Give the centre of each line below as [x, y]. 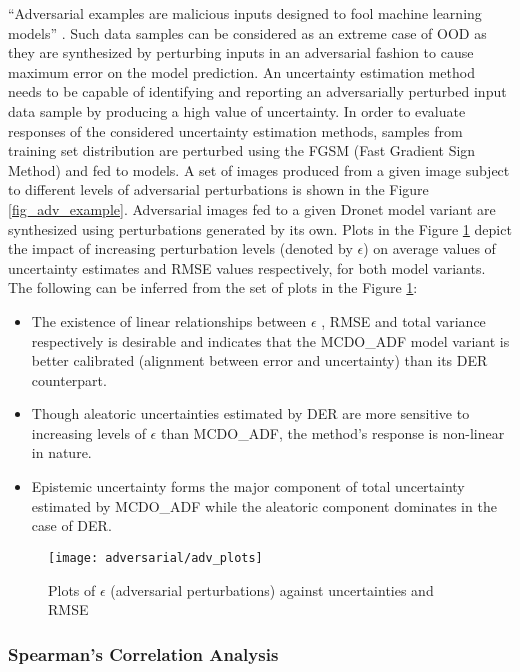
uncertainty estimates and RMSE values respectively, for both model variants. [247, 267]
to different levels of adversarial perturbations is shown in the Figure [218, 189]
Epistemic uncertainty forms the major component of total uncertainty [248, 486]
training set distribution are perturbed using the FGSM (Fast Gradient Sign [242, 150]
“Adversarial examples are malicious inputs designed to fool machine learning [245, 13]
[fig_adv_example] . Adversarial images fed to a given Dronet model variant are [252, 208]
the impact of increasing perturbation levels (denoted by [180, 248]
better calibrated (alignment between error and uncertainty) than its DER [259, 360]
